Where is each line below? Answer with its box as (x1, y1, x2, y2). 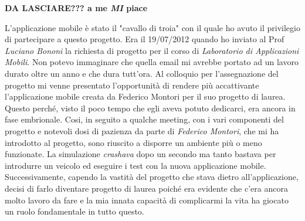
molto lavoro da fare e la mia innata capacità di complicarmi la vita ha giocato (5, 193, 289, 206)
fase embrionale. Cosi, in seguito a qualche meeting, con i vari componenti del (5, 113, 284, 125)
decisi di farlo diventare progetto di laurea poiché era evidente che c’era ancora (5, 182, 288, 194)
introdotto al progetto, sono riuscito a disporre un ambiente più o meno (5, 136, 262, 148)
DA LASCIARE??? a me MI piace (5, 2, 148, 13)
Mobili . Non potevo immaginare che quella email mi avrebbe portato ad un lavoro (5, 56, 299, 68)
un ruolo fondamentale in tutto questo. (5, 205, 144, 217)
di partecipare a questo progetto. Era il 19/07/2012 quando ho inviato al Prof (5, 33, 284, 45)
